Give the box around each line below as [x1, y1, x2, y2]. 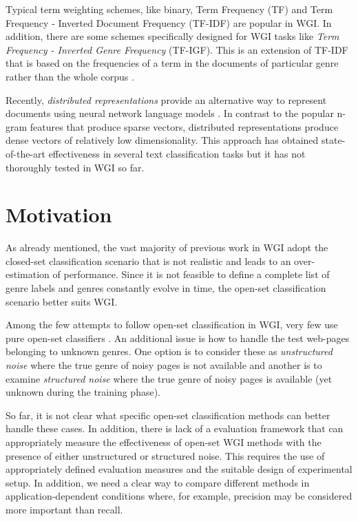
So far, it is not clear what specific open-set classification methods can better [6, 407, 330, 422]
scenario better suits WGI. [6, 294, 118, 308]
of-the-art [6, 146, 45, 160]
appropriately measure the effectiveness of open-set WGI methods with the [6, 434, 322, 449]
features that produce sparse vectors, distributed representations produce [30, 119, 339, 134]
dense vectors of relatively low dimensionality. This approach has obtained [6, 133, 319, 147]
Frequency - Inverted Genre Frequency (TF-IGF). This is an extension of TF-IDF [6, 42, 348, 56]
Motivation [6, 200, 112, 228]
